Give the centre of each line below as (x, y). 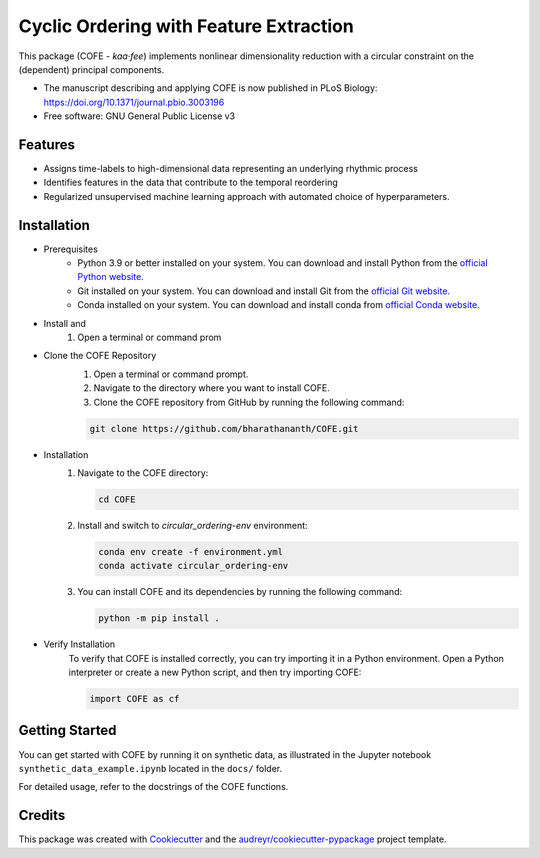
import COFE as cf (134, 699)
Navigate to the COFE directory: (143, 472)
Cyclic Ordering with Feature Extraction (186, 26)
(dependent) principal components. (91, 69)
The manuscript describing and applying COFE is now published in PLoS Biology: (210, 88)
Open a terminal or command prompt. (171, 374)
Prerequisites (71, 249)
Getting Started (67, 730)
